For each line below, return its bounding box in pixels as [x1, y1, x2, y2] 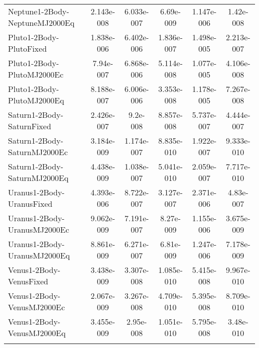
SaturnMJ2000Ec [8, 146, 68, 158]
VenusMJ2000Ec [8, 301, 65, 313]
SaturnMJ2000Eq [8, 172, 69, 183]
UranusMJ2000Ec [8, 224, 69, 235]
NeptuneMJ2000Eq [8, 17, 75, 28]
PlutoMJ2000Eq [8, 94, 64, 106]
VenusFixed [8, 275, 48, 287]
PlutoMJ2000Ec [8, 69, 64, 80]
